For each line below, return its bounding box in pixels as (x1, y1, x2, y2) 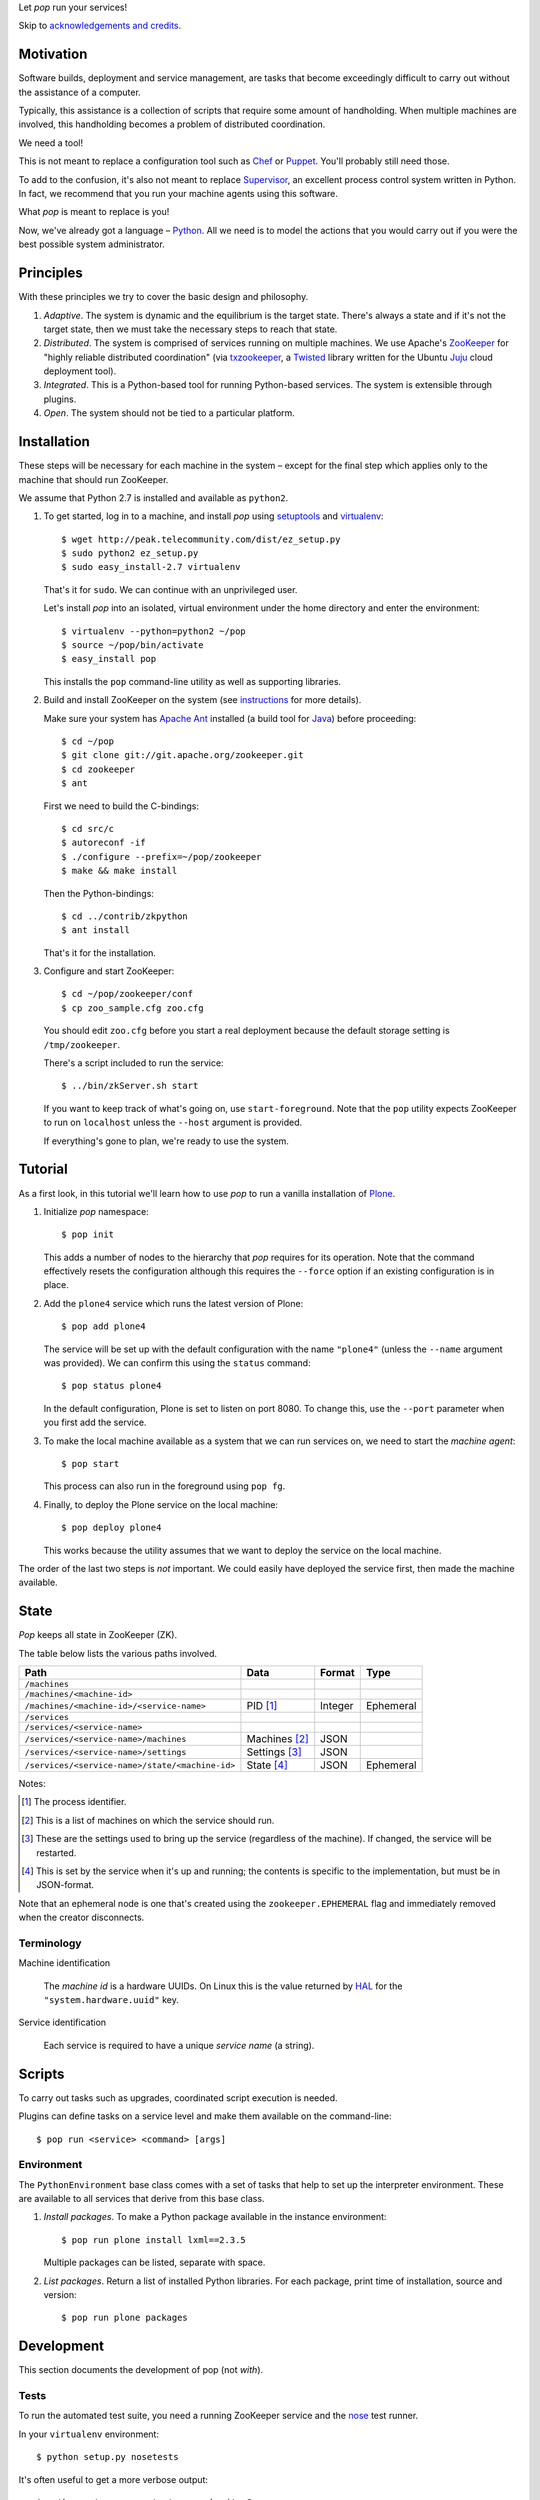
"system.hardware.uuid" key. (43, 1994, 179, 2006)
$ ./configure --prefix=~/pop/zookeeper (61, 851, 262, 862)
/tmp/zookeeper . (43, 1038, 121, 1050)
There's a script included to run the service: (43, 1057, 224, 1069)
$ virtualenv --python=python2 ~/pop (61, 625, 247, 637)
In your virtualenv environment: (18, 2428, 160, 2440)
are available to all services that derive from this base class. (18, 2193, 265, 2205)
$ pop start (61, 1458, 120, 1469)
